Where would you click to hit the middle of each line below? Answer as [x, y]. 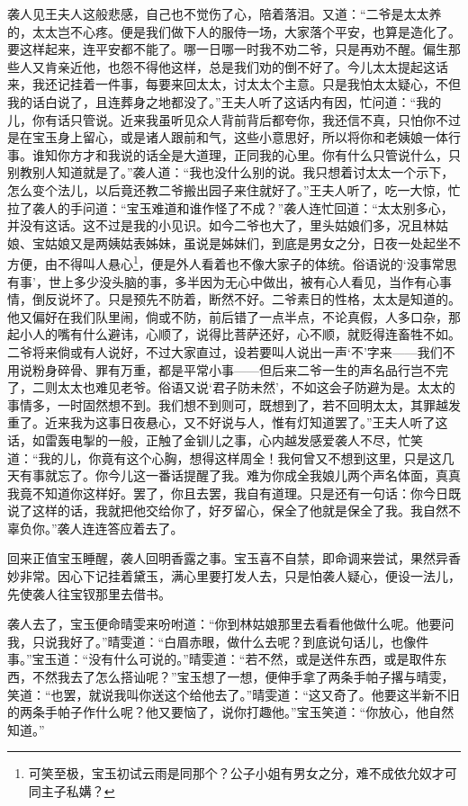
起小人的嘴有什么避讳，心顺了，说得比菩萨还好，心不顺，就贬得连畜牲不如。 [234, 334]
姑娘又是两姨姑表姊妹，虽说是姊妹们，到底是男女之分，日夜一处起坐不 [252, 242]
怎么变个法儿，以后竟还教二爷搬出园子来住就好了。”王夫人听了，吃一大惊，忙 [234, 189]
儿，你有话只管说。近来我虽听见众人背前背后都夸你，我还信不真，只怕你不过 [234, 119]
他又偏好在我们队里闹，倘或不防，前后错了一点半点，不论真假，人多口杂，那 [234, 316]
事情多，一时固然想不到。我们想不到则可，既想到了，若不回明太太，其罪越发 [234, 404]
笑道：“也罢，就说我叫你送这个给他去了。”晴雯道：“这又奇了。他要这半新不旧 [234, 694]
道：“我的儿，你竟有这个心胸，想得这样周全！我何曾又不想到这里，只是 [218, 457]
